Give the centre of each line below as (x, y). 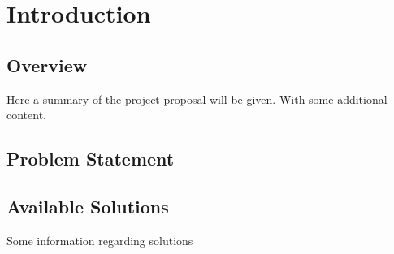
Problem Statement (91, 159)
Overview (47, 65)
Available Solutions (88, 206)
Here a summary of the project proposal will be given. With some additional (197, 99)
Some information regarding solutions (100, 240)
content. (26, 115)
